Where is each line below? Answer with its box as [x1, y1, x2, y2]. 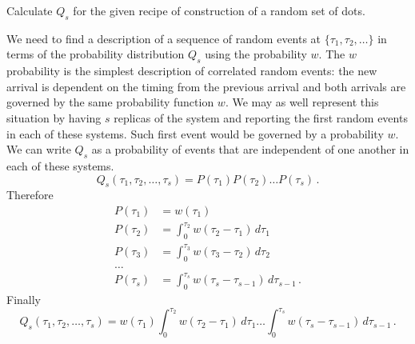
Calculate [6, 2, 53, 18]
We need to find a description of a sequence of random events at [6, 30, 321, 46]
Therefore [6, 186, 54, 203]
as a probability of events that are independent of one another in [91, 141, 409, 158]
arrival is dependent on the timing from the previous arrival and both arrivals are [6, 78, 406, 94]
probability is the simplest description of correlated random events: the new [6, 62, 377, 79]
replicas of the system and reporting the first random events [114, 109, 408, 126]
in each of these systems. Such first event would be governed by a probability [6, 125, 384, 142]
